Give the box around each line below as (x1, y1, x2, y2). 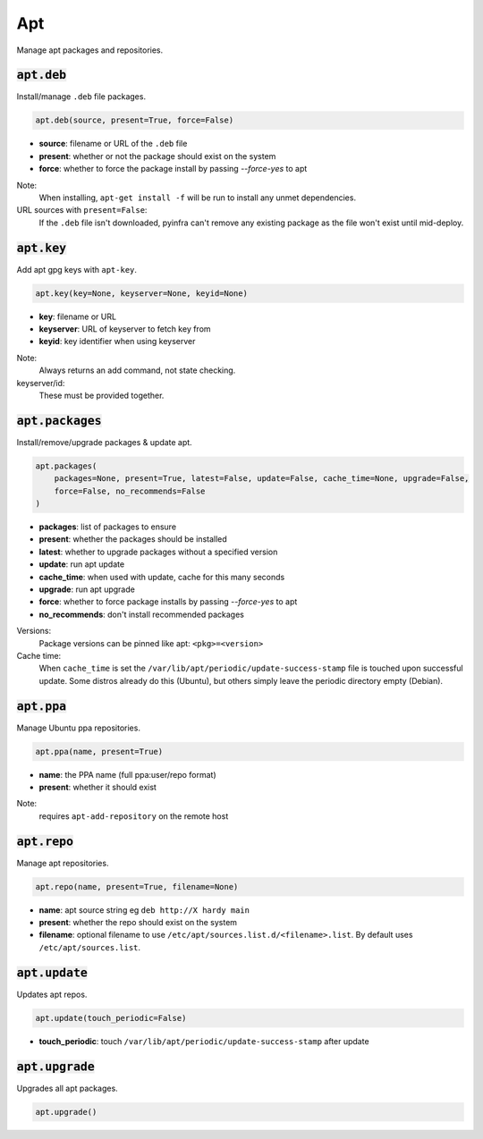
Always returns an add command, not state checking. (38, 365, 236, 375)
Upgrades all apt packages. (16, 1083, 118, 1093)
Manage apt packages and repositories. (16, 45, 164, 55)
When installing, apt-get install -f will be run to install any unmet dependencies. (38, 192, 357, 203)
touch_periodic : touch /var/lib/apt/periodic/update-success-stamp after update (38, 1035, 370, 1046)
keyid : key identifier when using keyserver (38, 336, 196, 347)
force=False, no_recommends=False (54, 485, 206, 496)
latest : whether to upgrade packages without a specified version (38, 546, 278, 557)
